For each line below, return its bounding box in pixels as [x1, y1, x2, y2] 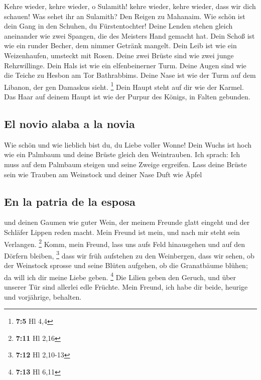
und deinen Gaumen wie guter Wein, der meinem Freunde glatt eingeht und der [4, 217, 250, 227]
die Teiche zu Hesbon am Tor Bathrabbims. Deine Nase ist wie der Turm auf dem [4, 70, 256, 80]
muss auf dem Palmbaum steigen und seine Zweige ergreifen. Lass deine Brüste [4, 159, 247, 169]
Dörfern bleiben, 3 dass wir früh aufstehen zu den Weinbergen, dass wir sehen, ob [4, 248, 254, 261]
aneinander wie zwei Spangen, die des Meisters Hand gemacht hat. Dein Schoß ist [4, 30, 255, 41]
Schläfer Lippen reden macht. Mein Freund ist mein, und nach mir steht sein [4, 226, 240, 237]
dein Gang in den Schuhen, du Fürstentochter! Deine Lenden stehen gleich [4, 21, 233, 31]
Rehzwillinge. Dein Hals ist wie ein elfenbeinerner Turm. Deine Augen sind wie [4, 60, 246, 70]
